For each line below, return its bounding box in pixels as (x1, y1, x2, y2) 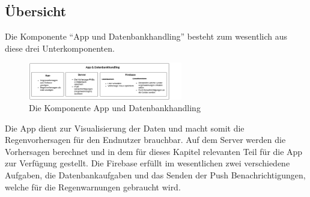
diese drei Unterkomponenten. (5, 41, 115, 54)
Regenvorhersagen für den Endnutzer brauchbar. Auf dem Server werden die (5, 133, 286, 146)
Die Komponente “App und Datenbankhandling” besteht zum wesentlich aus (5, 30, 288, 43)
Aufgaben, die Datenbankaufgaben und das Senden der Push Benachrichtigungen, (5, 169, 306, 181)
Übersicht (5, 2, 67, 20)
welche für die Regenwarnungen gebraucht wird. (5, 180, 181, 193)
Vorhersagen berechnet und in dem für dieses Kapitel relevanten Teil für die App (5, 145, 303, 157)
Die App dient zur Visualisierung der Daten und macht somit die (5, 121, 245, 134)
